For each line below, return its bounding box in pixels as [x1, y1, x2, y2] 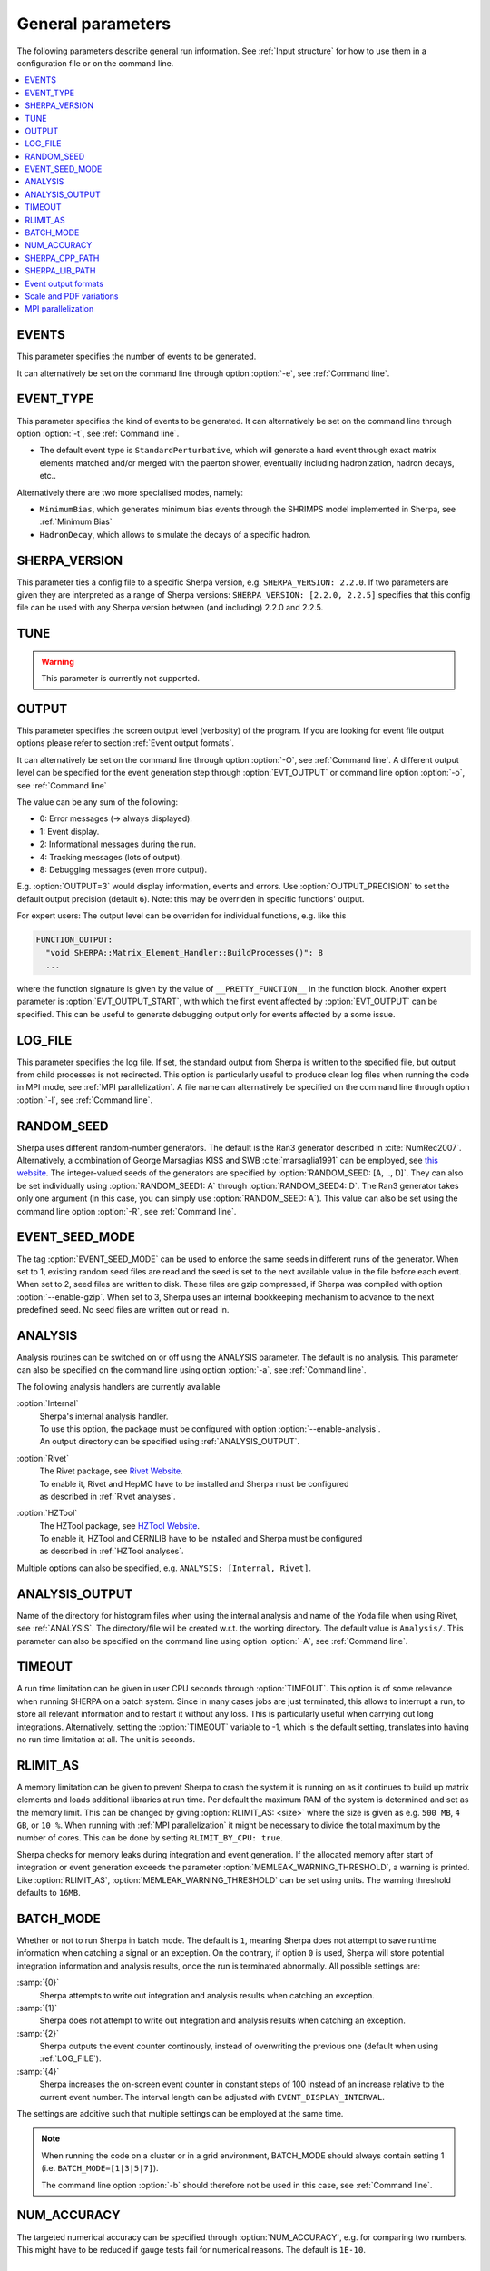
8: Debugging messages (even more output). [39, 864, 208, 875]
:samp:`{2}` [16, 2028, 59, 2038]
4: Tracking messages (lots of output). [39, 851, 183, 862]
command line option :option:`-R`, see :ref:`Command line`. [16, 1205, 237, 1216]
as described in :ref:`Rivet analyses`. [39, 1491, 176, 1502]
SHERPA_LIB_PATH [24, 265, 96, 276]
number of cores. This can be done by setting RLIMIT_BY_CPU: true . [16, 1832, 283, 1843]
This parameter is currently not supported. [41, 673, 200, 684]
